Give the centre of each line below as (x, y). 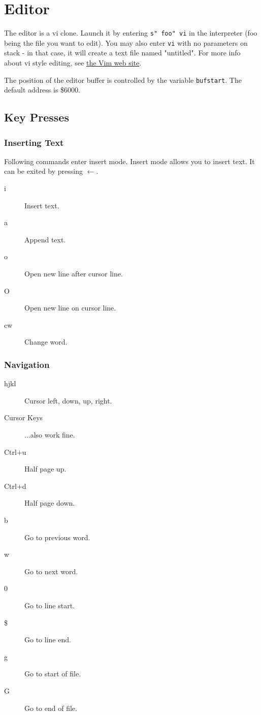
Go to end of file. (51, 708)
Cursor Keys (24, 417)
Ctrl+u (15, 452)
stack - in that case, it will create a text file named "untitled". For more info (122, 53)
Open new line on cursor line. (70, 308)
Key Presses (37, 117)
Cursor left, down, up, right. (68, 400)
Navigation (27, 364)
